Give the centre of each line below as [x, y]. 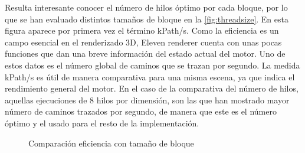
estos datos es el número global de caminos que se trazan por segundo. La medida [152, 65]
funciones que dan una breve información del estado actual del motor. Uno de [145, 53]
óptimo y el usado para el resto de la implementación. [102, 123]
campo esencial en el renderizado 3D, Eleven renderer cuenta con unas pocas [143, 42]
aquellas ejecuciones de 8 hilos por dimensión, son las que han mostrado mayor [147, 100]
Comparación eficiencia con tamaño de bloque [111, 143]
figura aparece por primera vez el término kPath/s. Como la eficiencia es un [142, 30]
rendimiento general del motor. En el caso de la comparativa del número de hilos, [152, 88]
